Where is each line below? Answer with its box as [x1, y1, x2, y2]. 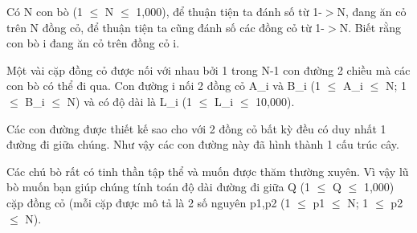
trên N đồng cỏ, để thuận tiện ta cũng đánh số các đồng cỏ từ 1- [6, 18, 325, 35]
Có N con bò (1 [6, 3, 83, 19]
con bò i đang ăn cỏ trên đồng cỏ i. [6, 35, 180, 51]
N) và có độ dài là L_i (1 [67, 92, 192, 109]
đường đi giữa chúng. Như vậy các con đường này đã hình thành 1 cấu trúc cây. [6, 136, 399, 153]
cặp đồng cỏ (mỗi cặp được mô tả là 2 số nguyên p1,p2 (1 [6, 194, 291, 211]
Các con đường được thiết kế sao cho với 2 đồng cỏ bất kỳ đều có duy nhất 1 [6, 120, 386, 137]
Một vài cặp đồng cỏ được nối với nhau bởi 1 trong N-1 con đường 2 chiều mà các [6, 61, 411, 78]
